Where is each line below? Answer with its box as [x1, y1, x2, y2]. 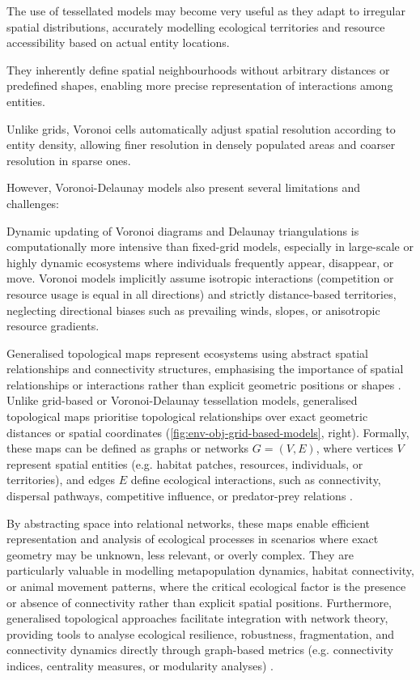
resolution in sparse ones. [6, 151, 131, 168]
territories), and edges [6, 471, 116, 488]
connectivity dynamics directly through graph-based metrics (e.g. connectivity [6, 641, 393, 658]
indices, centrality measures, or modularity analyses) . [6, 657, 274, 674]
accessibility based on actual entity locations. [6, 34, 230, 51]
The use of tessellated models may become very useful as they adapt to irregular [6, 2, 405, 19]
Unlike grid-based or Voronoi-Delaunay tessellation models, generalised [6, 392, 358, 409]
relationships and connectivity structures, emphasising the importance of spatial [6, 360, 404, 377]
